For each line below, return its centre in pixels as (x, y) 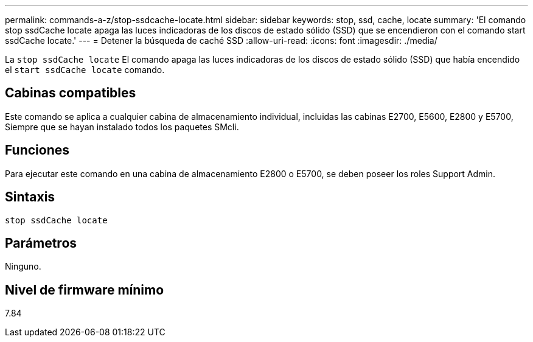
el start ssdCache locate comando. (85, 70)
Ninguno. (23, 267)
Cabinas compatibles (71, 93)
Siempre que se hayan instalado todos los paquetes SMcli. (122, 127)
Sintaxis (30, 197)
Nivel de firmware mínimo (85, 290)
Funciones (37, 150)
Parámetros (41, 243)
